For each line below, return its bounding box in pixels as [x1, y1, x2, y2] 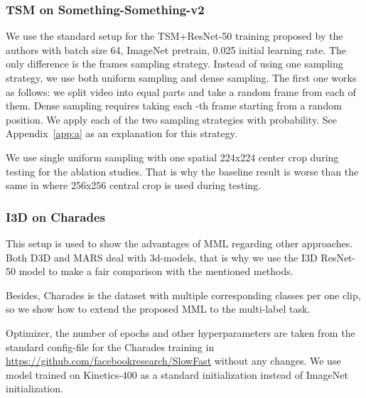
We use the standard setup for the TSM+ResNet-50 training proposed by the [6, 28, 343, 43]
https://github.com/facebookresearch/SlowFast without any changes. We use [6, 353, 341, 368]
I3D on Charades [6, 208, 105, 225]
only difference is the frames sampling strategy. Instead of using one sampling [6, 56, 343, 71]
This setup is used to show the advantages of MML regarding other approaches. [6, 235, 353, 250]
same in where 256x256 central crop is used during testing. [6, 178, 262, 193]
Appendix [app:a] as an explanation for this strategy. [6, 126, 237, 141]
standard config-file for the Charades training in [6, 339, 215, 354]
